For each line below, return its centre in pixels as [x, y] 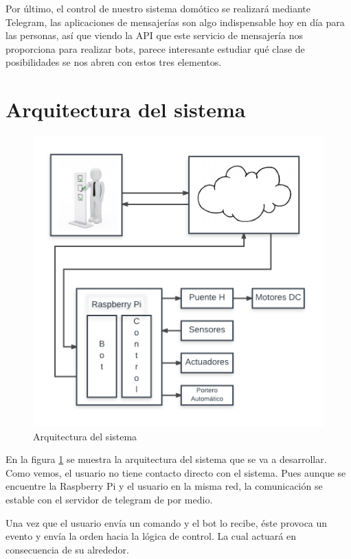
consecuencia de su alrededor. [67, 549]
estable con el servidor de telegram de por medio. [109, 500]
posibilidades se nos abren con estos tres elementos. [114, 62]
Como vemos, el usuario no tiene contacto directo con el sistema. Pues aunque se [176, 472]
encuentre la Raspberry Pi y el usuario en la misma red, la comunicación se [164, 486]
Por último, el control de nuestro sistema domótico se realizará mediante [158, 8]
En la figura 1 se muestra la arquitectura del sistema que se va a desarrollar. [166, 459]
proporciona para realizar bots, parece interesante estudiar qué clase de [155, 48]
